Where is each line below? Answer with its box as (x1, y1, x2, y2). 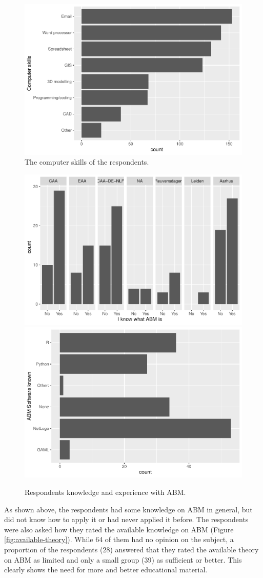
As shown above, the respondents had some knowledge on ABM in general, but (4, 504, 253, 514)
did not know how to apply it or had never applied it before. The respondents (4, 514, 249, 525)
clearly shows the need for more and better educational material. (4, 564, 208, 575)
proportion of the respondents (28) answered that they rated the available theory (4, 544, 259, 554)
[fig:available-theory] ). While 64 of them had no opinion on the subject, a (4, 534, 234, 545)
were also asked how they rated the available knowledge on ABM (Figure (4, 524, 234, 534)
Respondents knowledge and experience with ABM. (25, 486, 186, 497)
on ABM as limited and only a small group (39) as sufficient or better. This (4, 554, 242, 565)
